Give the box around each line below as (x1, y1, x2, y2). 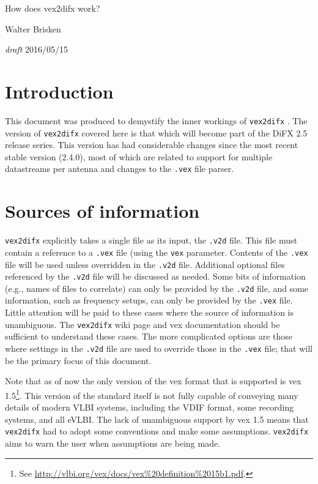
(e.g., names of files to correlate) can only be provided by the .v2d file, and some (5, 281, 309, 294)
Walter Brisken (5, 22, 61, 35)
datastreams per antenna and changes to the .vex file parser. (5, 162, 234, 175)
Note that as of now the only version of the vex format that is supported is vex (5, 374, 301, 387)
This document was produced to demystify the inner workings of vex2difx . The (5, 114, 308, 127)
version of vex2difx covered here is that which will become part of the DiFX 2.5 (5, 126, 308, 139)
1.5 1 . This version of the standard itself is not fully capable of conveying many (5, 387, 298, 401)
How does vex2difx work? (5, 2, 100, 14)
